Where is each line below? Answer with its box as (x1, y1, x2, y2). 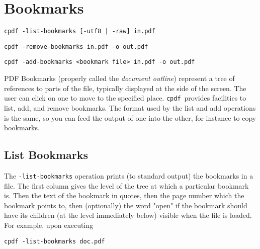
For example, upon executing (4, 219, 94, 230)
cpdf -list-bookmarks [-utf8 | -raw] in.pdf (4, 28, 155, 35)
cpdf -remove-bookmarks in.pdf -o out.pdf (4, 43, 148, 50)
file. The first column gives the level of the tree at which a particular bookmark (4, 180, 249, 191)
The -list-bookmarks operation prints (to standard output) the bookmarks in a (4, 170, 253, 181)
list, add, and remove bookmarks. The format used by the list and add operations (4, 102, 256, 113)
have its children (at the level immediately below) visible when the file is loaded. (4, 210, 252, 220)
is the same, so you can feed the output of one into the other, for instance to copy (4, 112, 256, 123)
